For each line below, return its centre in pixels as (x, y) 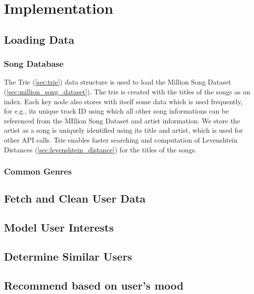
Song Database (34, 64)
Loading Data (39, 39)
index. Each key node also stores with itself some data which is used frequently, (123, 101)
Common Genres (38, 171)
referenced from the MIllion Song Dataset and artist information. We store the (122, 120)
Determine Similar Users (68, 256)
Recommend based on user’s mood (94, 285)
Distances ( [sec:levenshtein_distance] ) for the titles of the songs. (101, 149)
